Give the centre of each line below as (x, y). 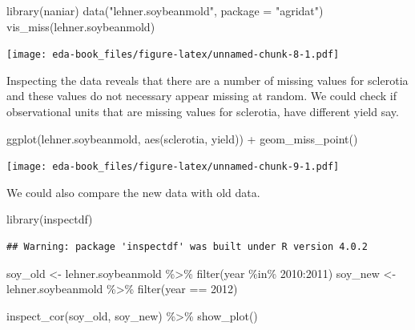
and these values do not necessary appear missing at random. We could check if (202, 96)
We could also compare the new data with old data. (133, 192)
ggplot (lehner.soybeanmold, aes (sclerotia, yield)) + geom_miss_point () (182, 138)
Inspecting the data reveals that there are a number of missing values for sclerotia (207, 80)
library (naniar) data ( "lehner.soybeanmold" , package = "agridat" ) (165, 10)
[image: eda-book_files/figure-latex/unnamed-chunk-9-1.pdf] (173, 167)
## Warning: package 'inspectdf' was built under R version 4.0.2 (187, 247)
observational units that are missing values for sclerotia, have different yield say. (203, 112)
